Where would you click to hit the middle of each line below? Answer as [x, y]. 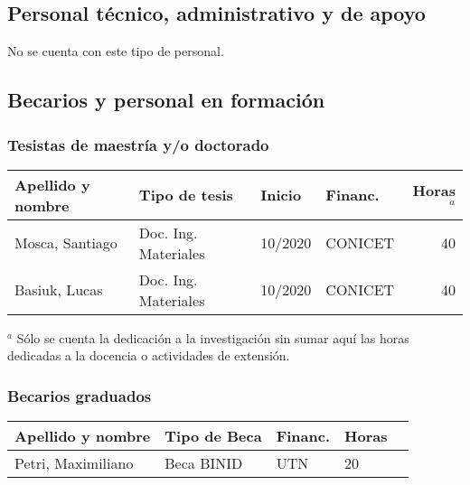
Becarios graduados [80, 395]
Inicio [281, 195]
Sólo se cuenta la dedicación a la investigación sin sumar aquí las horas [213, 337]
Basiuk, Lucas [59, 290]
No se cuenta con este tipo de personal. [116, 51]
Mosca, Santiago [66, 243]
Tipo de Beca [213, 436]
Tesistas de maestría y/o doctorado [138, 144]
